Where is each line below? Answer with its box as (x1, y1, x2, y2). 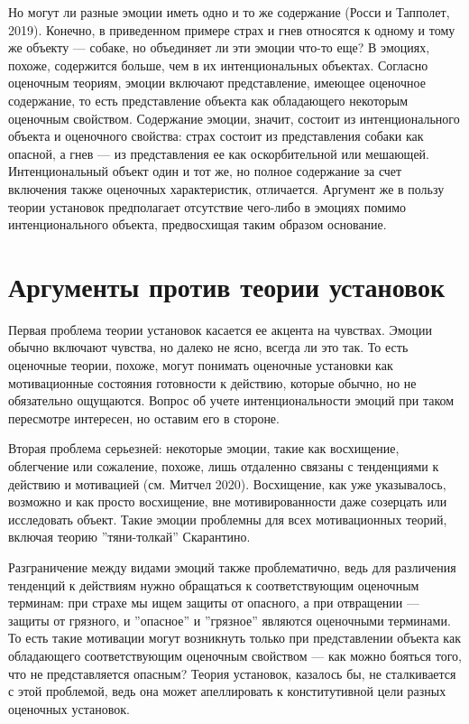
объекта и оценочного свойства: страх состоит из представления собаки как (8, 126, 424, 145)
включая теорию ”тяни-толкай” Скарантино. (8, 527, 251, 546)
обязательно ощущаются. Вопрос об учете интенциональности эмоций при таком (8, 391, 455, 410)
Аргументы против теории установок (8, 267, 446, 304)
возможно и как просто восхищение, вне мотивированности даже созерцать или (8, 492, 447, 511)
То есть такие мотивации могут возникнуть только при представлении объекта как (8, 628, 461, 647)
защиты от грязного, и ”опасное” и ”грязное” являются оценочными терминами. (8, 610, 451, 629)
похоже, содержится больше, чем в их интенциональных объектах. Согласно (8, 55, 428, 74)
